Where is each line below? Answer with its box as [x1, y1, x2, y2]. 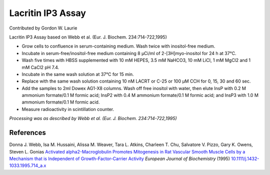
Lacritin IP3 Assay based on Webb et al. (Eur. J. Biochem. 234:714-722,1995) [9, 34, 167, 40]
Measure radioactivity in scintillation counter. [21, 106, 114, 112]
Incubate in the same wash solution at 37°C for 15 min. [21, 71, 134, 77]
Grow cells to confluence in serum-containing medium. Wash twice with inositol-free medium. [21, 43, 215, 49]
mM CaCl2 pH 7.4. [21, 64, 59, 70]
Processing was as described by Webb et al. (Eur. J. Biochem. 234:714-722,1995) [9, 115, 177, 121]
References [9, 128, 46, 137]
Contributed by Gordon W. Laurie [9, 25, 77, 31]
